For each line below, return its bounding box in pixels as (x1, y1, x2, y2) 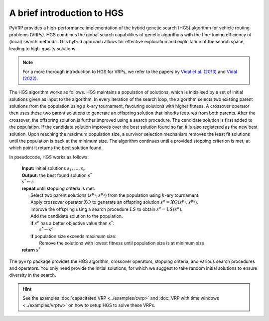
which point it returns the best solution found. (9, 145, 103, 151)
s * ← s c (39, 226, 54, 232)
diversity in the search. (9, 272, 56, 278)
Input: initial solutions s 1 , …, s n (21, 165, 86, 172)
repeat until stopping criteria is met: (21, 185, 96, 191)
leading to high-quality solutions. (9, 45, 77, 52)
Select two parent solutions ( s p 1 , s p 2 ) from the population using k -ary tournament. (30, 192, 200, 198)
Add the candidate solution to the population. (30, 213, 123, 219)
